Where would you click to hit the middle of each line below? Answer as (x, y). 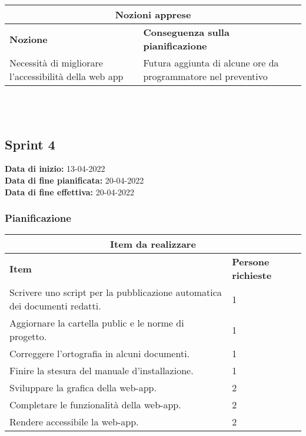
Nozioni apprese (153, 14)
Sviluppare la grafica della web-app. (83, 388)
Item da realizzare (153, 244)
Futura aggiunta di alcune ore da (211, 63)
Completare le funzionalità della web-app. (95, 405)
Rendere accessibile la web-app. (74, 422)
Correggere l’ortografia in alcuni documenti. (100, 354)
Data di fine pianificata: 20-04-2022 (74, 180)
